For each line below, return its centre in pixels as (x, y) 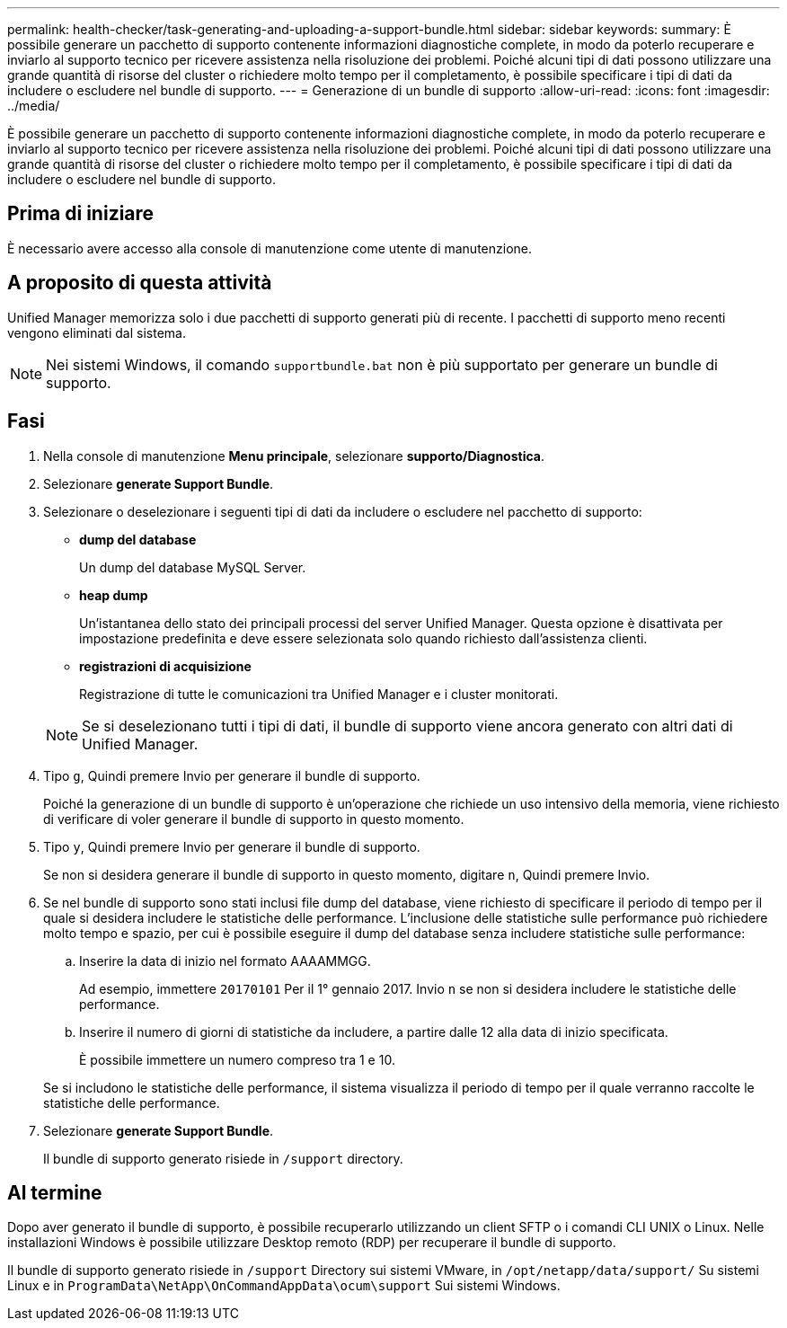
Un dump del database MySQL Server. (193, 567)
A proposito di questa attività (140, 283)
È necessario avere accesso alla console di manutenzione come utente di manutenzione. (270, 248)
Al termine (55, 1192)
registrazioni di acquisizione (165, 666)
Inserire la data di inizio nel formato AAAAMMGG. (225, 961)
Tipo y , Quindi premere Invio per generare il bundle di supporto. (232, 846)
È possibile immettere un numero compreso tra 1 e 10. (237, 1059)
